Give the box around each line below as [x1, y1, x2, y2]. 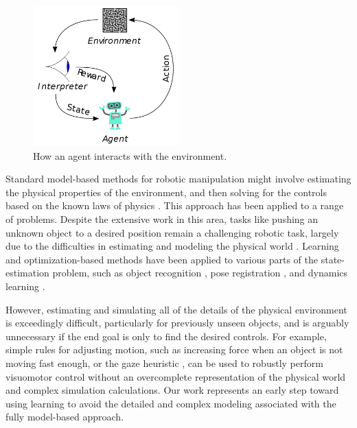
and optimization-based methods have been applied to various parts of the [5, 252, 319, 266]
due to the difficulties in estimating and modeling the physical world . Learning [5, 239, 339, 253]
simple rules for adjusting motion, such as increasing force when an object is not [5, 342, 343, 357]
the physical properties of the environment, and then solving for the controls [5, 185, 327, 199]
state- [321, 252, 345, 266]
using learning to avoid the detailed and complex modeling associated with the [5, 396, 336, 410]
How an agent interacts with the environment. [33, 148, 227, 163]
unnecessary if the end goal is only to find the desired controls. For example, [5, 329, 327, 343]
